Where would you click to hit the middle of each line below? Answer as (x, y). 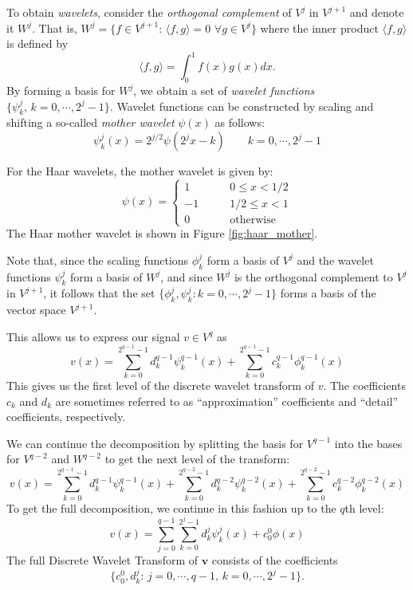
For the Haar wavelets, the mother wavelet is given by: (140, 171)
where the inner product (319, 28)
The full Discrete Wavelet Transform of (102, 560)
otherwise (253, 220)
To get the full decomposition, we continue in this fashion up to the (171, 507)
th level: (364, 507)
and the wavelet (335, 260)
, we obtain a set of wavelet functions (224, 90)
